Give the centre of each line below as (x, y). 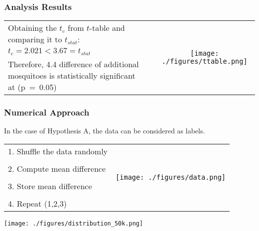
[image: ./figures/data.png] (171, 177)
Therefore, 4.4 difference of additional (73, 64)
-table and (107, 28)
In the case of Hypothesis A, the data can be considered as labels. (105, 131)
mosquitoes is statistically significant (72, 76)
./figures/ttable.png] (204, 61)
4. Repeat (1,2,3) (38, 203)
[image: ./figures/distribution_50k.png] (74, 223)
